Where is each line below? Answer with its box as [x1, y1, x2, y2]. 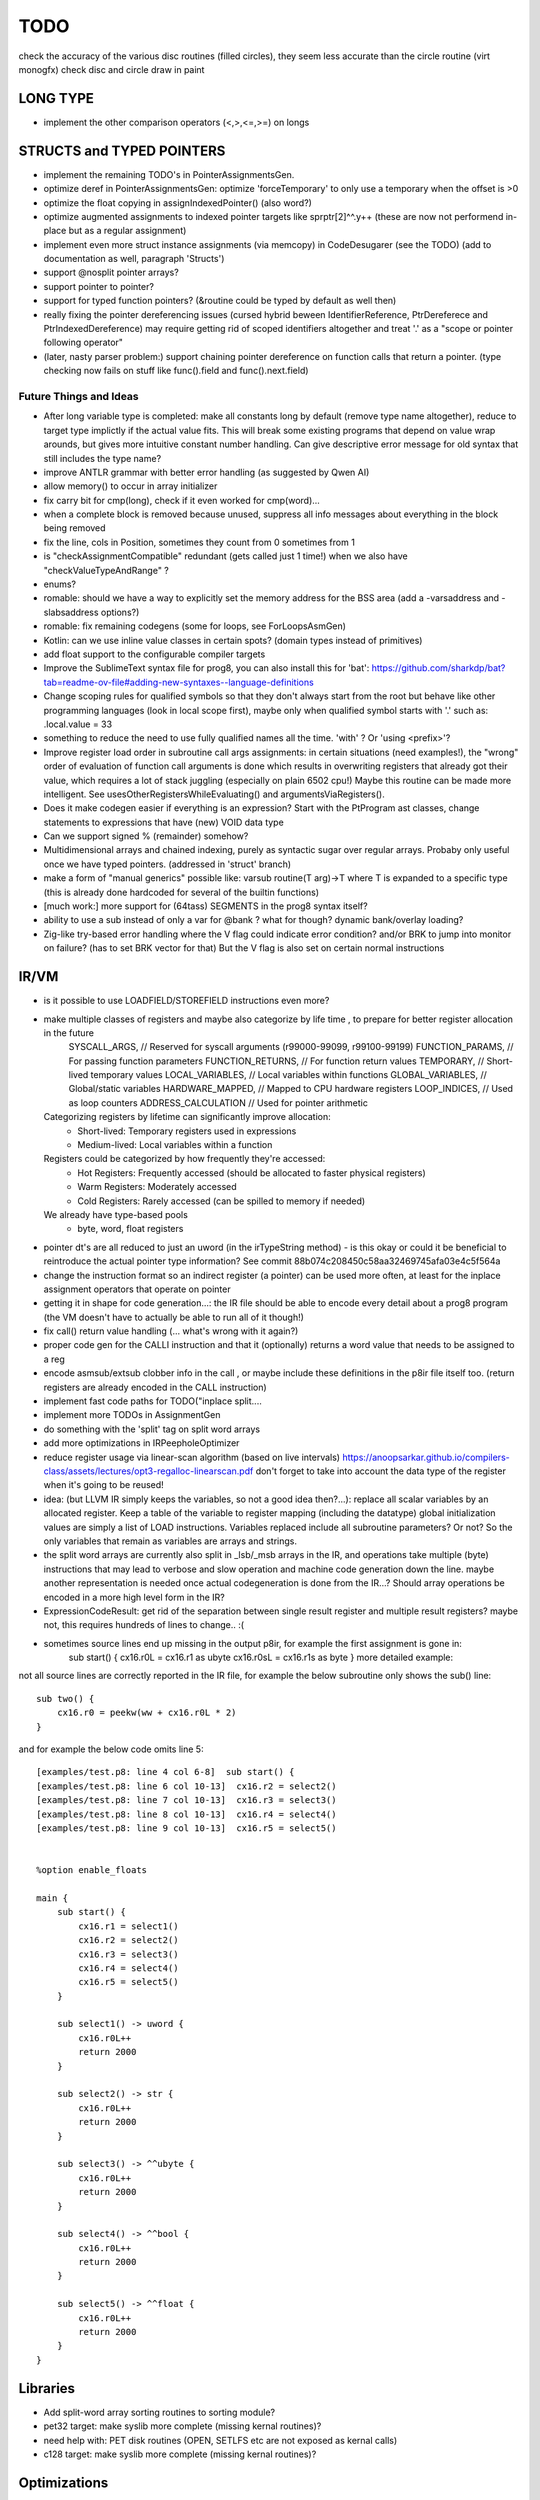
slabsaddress [43, 606, 99, 618]
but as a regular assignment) [68, 225, 187, 237]
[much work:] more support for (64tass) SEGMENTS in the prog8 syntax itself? [43, 900, 369, 912]
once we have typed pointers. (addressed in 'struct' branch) [43, 858, 292, 870]
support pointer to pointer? [43, 280, 155, 292]
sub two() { [36, 1693, 95, 1704]
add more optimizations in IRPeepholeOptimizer [43, 1437, 240, 1449]
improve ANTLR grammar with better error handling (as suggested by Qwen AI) [43, 466, 370, 478]
